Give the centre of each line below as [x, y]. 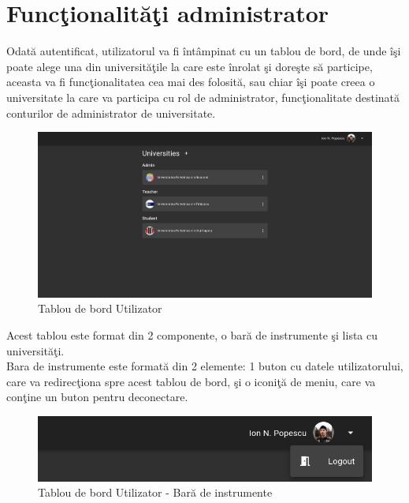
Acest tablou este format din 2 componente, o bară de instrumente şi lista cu [192, 335]
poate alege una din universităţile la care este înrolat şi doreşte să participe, [190, 66]
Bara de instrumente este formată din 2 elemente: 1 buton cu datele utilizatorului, [205, 366]
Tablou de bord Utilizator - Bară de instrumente [155, 492]
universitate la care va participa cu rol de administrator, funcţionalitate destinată [203, 97]
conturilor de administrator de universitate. [111, 113]
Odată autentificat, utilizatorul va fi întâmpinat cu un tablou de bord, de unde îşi [204, 51]
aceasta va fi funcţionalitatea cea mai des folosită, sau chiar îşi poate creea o [191, 82]
